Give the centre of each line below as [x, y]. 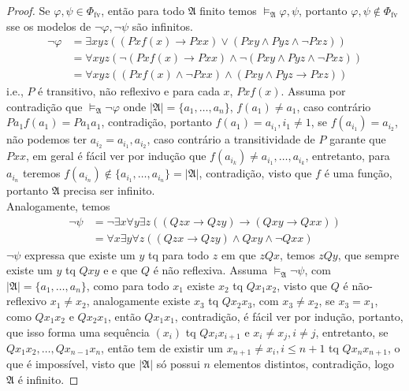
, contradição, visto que [255, 173]
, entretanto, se [352, 331]
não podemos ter [47, 139]
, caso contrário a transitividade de [231, 139]
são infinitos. [162, 26]
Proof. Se [28, 10]
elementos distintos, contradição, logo [304, 364]
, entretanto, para [348, 156]
